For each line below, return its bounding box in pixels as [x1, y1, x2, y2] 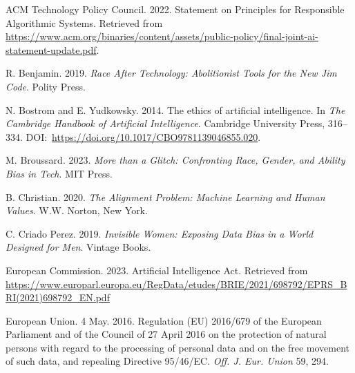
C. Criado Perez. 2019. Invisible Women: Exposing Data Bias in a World [6, 226, 314, 240]
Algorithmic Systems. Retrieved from [6, 15, 163, 30]
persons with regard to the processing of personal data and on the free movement [6, 340, 349, 354]
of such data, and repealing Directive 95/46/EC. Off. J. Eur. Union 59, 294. [6, 354, 329, 368]
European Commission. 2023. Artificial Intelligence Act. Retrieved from [6, 262, 308, 277]
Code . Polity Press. [6, 79, 86, 93]
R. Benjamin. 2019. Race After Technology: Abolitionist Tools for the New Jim [6, 66, 337, 80]
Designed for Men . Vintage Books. [6, 240, 151, 254]
